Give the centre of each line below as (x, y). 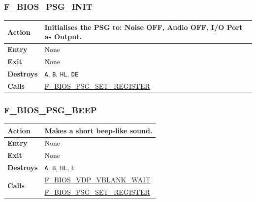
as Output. (63, 37)
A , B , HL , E (60, 167)
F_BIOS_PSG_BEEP (50, 110)
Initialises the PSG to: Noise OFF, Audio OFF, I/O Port (144, 27)
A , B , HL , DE (62, 73)
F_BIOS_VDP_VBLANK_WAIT (97, 179)
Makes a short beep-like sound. (98, 130)
